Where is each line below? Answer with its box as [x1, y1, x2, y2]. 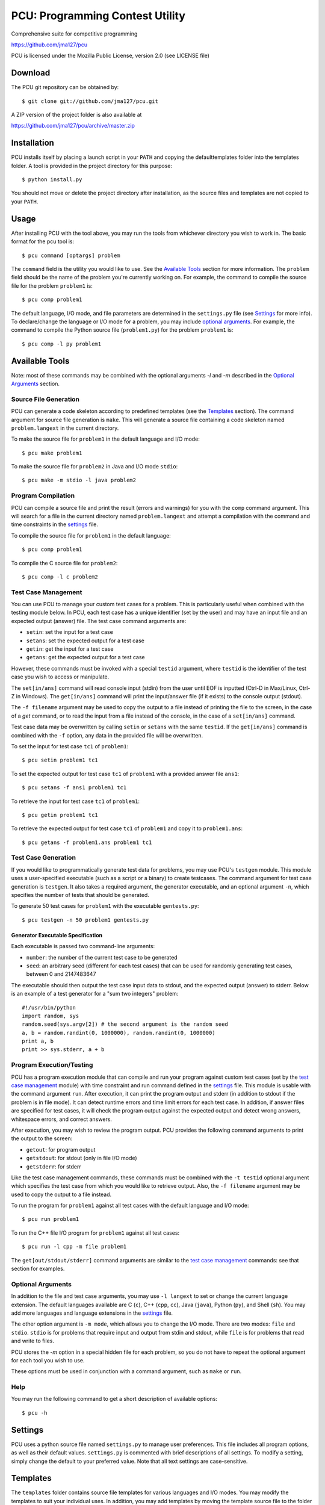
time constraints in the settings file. [11, 521, 99, 528]
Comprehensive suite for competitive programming [11, 30, 138, 37]
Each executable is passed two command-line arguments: [11, 943, 155, 950]
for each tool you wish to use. [11, 1356, 85, 1364]
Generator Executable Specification [11, 931, 102, 939]
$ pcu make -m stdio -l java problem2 [22, 477, 137, 484]
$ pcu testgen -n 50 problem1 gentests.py [22, 916, 149, 923]
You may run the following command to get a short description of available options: [11, 1395, 218, 1403]
